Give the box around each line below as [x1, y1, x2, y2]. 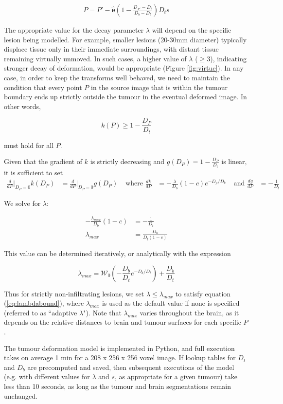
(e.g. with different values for [4, 371, 90, 382]
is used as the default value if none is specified [102, 298, 240, 308]
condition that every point [4, 82, 82, 92]
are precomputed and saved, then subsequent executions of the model [27, 362, 234, 372]
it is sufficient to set [4, 167, 63, 177]
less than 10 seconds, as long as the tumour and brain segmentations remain [4, 381, 231, 391]
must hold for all [4, 140, 54, 150]
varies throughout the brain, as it [140, 307, 239, 317]
